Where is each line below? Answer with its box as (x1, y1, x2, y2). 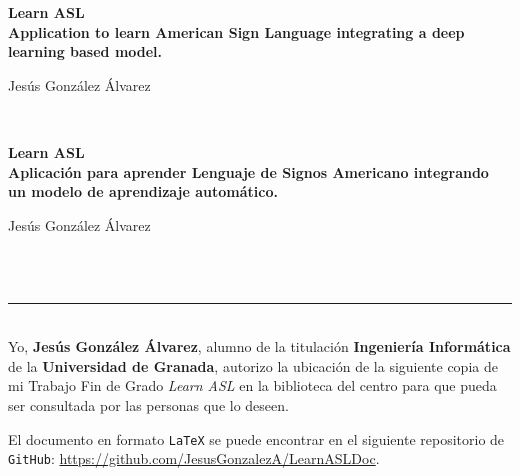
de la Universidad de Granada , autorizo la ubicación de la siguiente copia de (8, 355, 498, 376)
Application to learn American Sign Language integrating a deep (8, 21, 465, 42)
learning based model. (8, 41, 163, 62)
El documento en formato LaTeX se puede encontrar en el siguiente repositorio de (8, 428, 505, 449)
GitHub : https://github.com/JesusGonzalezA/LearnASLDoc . (8, 448, 380, 469)
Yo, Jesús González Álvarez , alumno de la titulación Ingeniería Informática (8, 336, 511, 357)
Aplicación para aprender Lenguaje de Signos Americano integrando (8, 161, 489, 182)
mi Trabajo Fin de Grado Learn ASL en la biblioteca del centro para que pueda (8, 375, 497, 396)
